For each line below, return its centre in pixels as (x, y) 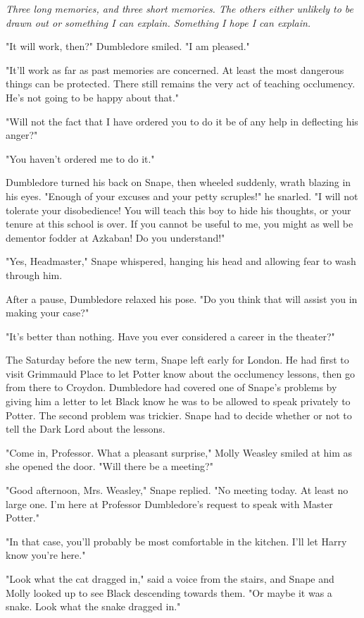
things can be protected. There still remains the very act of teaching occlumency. (181, 84)
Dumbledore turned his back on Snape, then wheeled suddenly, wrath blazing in (178, 182)
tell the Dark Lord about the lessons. (86, 429)
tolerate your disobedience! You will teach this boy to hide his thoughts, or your (178, 210)
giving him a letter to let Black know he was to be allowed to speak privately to (178, 401)
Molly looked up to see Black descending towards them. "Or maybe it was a (169, 592)
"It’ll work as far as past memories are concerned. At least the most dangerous (175, 69)
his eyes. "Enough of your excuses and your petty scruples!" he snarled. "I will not (182, 196)
